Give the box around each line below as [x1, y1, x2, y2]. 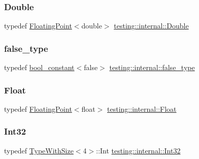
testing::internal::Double [114, 20, 189, 31]
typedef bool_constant [4, 62, 75, 73]
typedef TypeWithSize [4, 145, 74, 155]
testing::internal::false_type [109, 62, 195, 73]
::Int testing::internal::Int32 [96, 145, 181, 155]
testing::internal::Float [107, 103, 177, 114]
